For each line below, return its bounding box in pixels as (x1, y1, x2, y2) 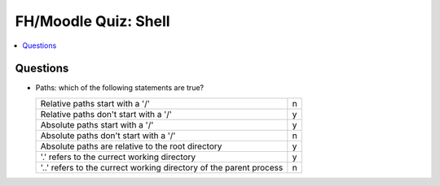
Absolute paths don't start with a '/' (40, 130, 176, 141)
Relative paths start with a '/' (40, 97, 150, 109)
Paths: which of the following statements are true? (35, 83, 204, 93)
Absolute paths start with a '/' (40, 119, 154, 130)
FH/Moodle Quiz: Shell (15, 12, 170, 30)
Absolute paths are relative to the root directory (40, 141, 222, 152)
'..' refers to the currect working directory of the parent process (40, 162, 284, 173)
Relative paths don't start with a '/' (40, 108, 173, 119)
